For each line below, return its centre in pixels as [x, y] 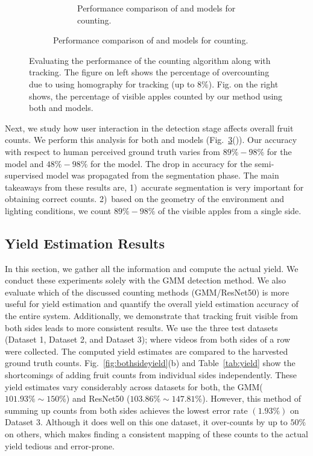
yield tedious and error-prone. [60, 445]
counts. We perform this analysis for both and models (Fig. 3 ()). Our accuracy [151, 140]
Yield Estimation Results [85, 243]
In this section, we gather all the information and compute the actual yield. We [152, 268]
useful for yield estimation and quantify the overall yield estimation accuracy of [152, 304]
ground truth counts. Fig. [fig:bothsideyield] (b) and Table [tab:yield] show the [150, 363]
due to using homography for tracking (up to [112, 84]
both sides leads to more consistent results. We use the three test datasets [141, 327]
